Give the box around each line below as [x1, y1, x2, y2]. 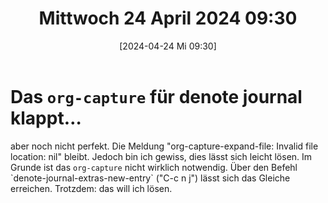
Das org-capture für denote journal [10, 85, 303, 108]
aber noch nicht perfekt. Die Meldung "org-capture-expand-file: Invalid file [10, 140, 319, 152]
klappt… [10, 107, 82, 129]
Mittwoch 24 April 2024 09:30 [38, 7, 298, 30]
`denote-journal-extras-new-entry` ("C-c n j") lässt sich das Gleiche [10, 172, 291, 184]
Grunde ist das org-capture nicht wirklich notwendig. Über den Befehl [10, 161, 298, 173]
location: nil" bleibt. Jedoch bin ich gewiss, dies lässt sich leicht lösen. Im [10, 150, 313, 162]
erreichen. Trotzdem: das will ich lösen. [10, 182, 173, 194]
